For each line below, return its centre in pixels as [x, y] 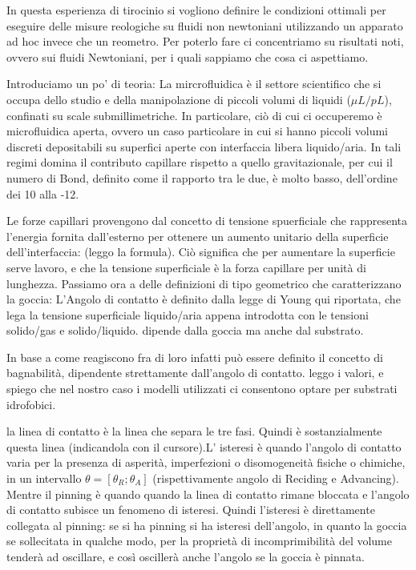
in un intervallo [44, 478]
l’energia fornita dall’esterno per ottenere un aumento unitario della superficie [198, 236]
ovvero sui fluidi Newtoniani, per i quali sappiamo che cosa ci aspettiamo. [188, 56]
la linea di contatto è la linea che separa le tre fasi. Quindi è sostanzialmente [194, 431]
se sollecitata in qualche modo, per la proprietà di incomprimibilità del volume [199, 541]
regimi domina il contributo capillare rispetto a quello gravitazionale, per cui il [200, 162]
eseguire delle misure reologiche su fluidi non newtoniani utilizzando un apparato [205, 25]
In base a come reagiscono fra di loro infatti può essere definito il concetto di [195, 357]
